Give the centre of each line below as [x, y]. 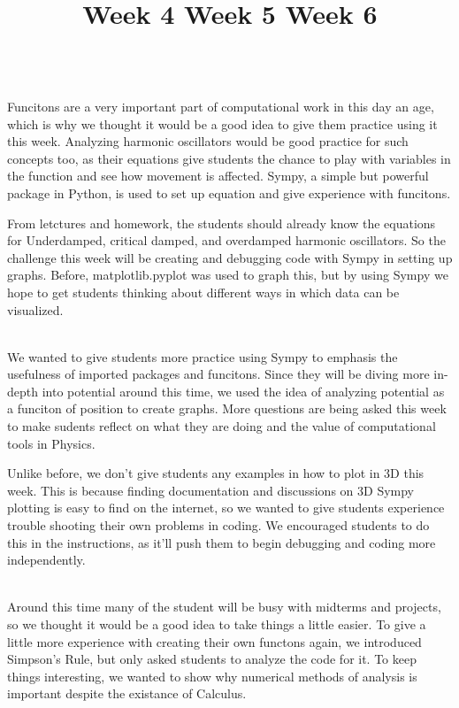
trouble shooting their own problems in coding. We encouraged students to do [218, 525]
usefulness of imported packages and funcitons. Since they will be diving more [218, 374]
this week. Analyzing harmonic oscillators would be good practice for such [208, 141]
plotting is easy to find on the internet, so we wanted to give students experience [226, 508]
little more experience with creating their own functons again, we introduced [214, 641]
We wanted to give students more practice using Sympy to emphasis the [203, 356]
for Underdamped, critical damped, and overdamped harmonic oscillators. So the [226, 240]
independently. [46, 560]
